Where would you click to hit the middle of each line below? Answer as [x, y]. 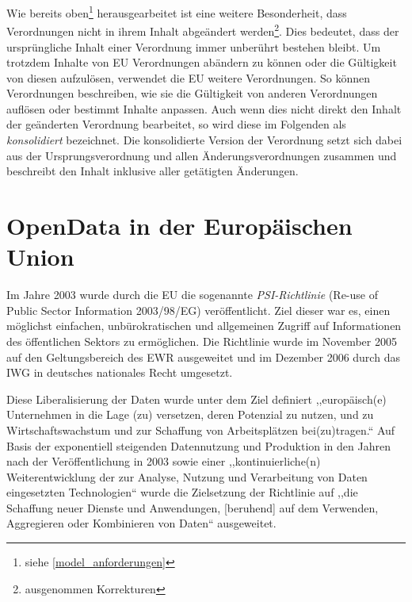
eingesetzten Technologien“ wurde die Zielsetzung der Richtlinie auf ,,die [182, 492]
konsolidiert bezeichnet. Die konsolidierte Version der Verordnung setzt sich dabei [204, 140]
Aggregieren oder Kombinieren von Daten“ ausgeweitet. [141, 523]
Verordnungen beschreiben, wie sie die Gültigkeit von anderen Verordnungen [192, 93]
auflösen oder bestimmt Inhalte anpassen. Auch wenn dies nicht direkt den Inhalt [204, 108]
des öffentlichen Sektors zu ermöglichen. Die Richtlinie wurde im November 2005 [202, 341]
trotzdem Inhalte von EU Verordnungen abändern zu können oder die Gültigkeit [202, 62]
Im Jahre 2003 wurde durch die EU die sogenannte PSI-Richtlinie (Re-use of [192, 295]
